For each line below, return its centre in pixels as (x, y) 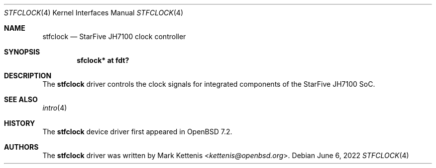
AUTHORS (21, 147)
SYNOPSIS (22, 52)
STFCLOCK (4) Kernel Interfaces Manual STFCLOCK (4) (94, 13)
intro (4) (55, 108)
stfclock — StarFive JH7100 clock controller (114, 36)
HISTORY (20, 123)
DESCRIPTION (28, 76)
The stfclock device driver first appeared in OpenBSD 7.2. (137, 132)
